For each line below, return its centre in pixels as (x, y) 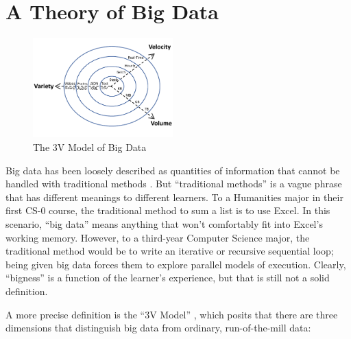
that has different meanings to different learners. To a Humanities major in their (174, 197)
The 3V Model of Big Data (90, 147)
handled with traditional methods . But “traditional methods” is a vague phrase (174, 184)
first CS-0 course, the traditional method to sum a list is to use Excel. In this (168, 210)
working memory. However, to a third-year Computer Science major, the (158, 237)
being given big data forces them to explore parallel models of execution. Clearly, (176, 264)
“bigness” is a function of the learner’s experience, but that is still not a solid (168, 278)
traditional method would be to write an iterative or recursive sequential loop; (170, 251)
